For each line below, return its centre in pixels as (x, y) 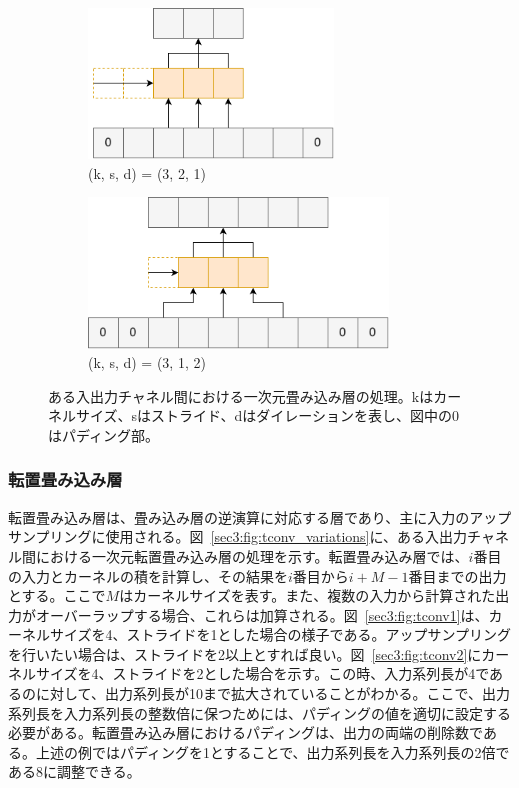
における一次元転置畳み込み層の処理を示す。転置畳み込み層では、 (252, 555)
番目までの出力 (457, 575)
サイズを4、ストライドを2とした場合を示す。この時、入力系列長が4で (262, 673)
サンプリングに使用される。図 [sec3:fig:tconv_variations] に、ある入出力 (238, 536)
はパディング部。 (104, 434)
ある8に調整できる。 (74, 771)
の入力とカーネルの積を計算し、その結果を (148, 575)
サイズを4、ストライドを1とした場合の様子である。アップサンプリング (280, 634)
